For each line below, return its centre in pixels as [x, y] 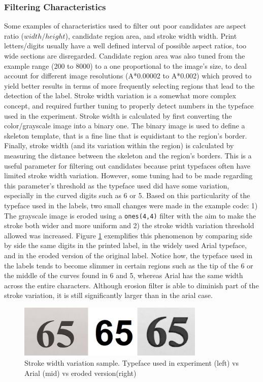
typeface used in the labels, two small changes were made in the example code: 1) [131, 205]
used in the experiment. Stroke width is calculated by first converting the [118, 115]
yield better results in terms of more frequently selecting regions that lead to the [129, 85]
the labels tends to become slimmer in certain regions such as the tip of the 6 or [129, 265]
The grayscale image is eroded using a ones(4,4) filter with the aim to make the [130, 215]
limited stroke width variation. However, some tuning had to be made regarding [128, 175]
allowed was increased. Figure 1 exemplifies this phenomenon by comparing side [128, 235]
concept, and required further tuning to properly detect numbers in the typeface [129, 105]
